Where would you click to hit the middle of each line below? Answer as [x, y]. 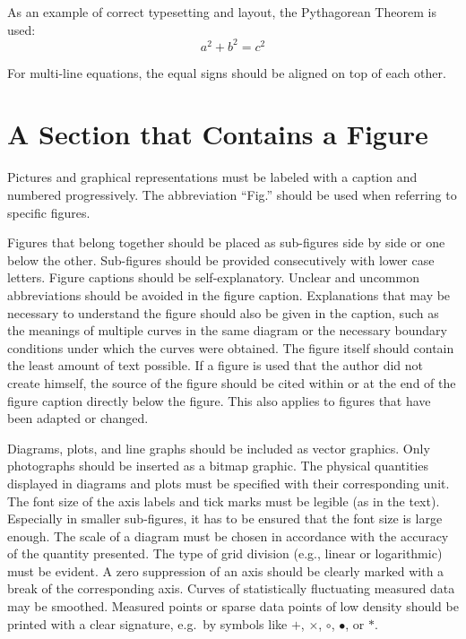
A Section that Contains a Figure [218, 134]
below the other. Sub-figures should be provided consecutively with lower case [221, 259]
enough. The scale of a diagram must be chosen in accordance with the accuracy [228, 535]
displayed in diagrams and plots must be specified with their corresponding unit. [229, 483]
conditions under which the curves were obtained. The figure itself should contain [231, 347]
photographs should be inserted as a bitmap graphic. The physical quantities [218, 466]
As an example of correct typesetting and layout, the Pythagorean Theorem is [222, 12]
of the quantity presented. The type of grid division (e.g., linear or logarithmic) [225, 553]
